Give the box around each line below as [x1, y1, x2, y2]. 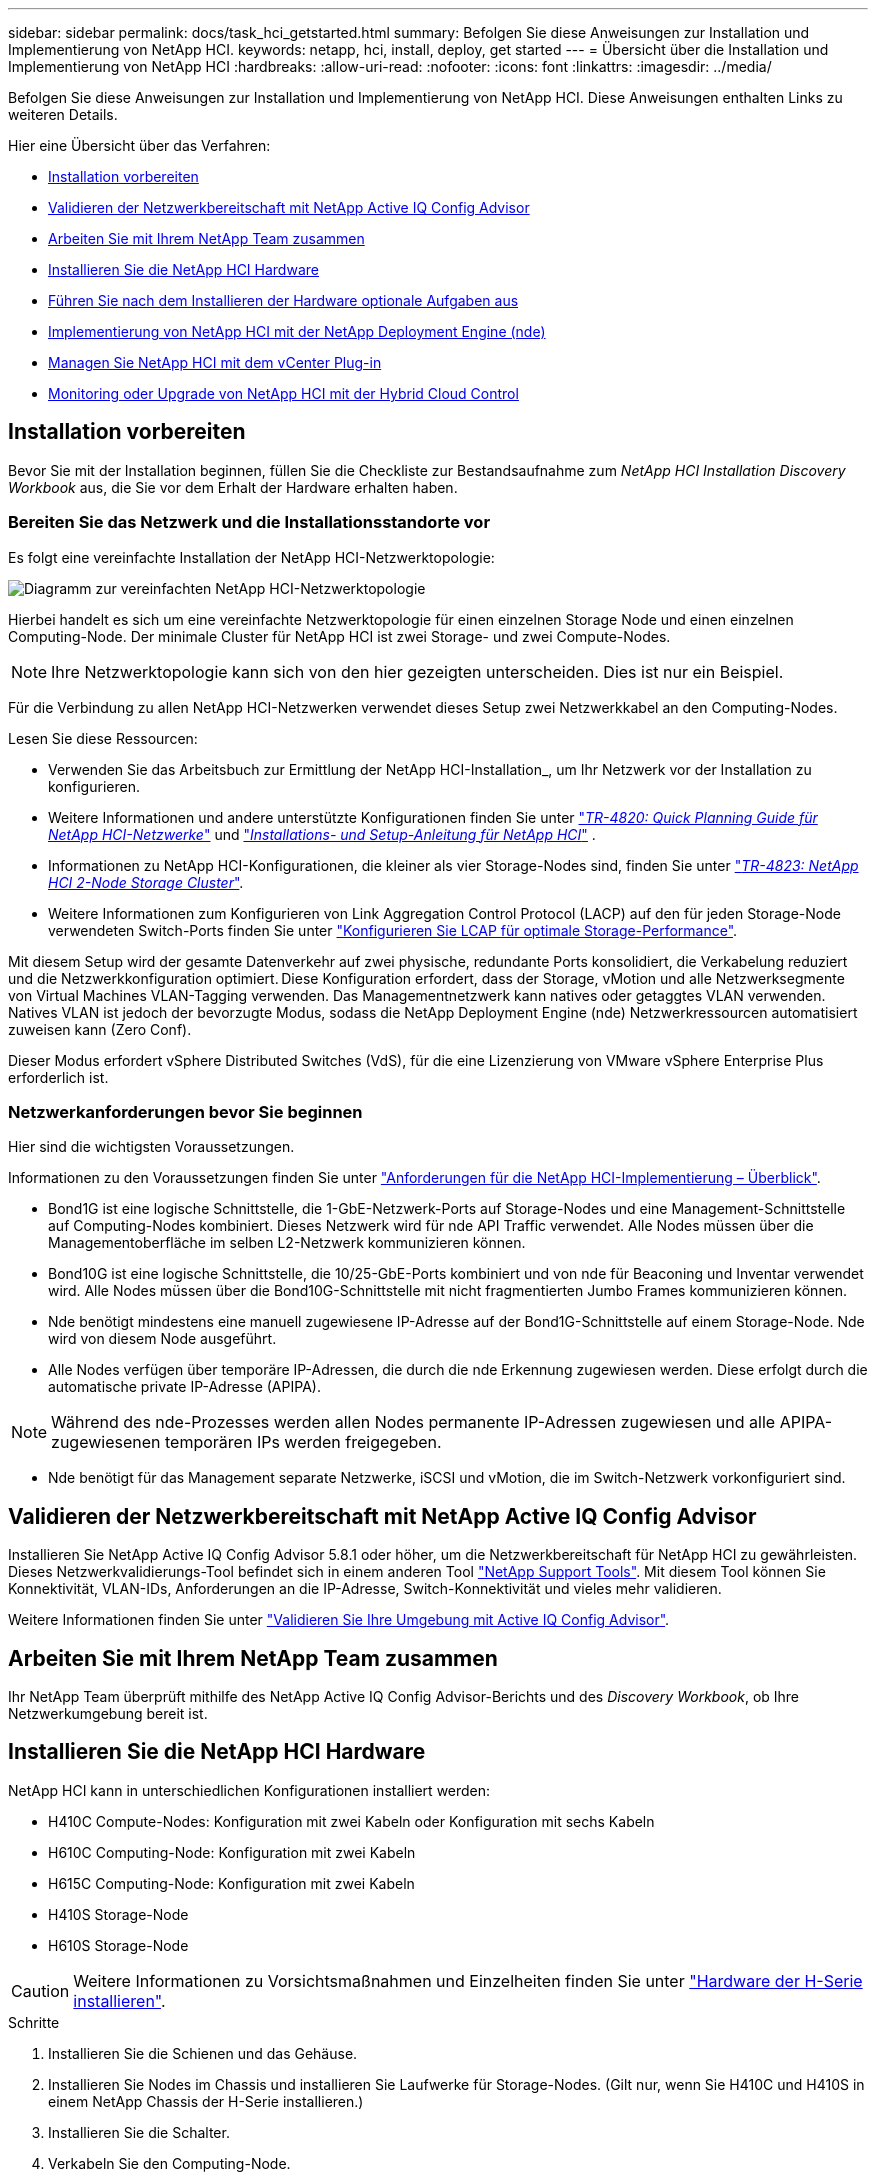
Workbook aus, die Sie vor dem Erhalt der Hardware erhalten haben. [8, 478, 458, 496]
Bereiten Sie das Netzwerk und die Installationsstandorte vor [8, 512, 491, 533]
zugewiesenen [51, 1432, 161, 1453]
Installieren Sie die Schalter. [48, 2123, 230, 2141]
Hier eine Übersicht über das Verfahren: [8, 137, 271, 154]
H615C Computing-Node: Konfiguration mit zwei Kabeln [48, 1874, 415, 1892]
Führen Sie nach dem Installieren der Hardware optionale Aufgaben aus [48, 292, 519, 309]
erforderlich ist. [8, 1068, 109, 1086]
